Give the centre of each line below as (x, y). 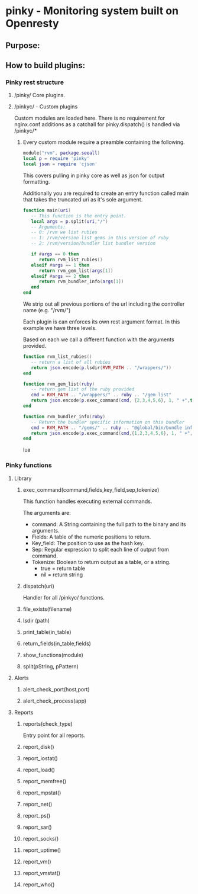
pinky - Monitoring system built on (92, 11)
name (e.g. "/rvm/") (47, 310)
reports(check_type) (48, 723)
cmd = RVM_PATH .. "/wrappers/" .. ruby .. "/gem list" (101, 395)
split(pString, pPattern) (51, 666)
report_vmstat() (41, 873)
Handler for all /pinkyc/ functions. (64, 597)
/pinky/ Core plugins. (40, 95)
